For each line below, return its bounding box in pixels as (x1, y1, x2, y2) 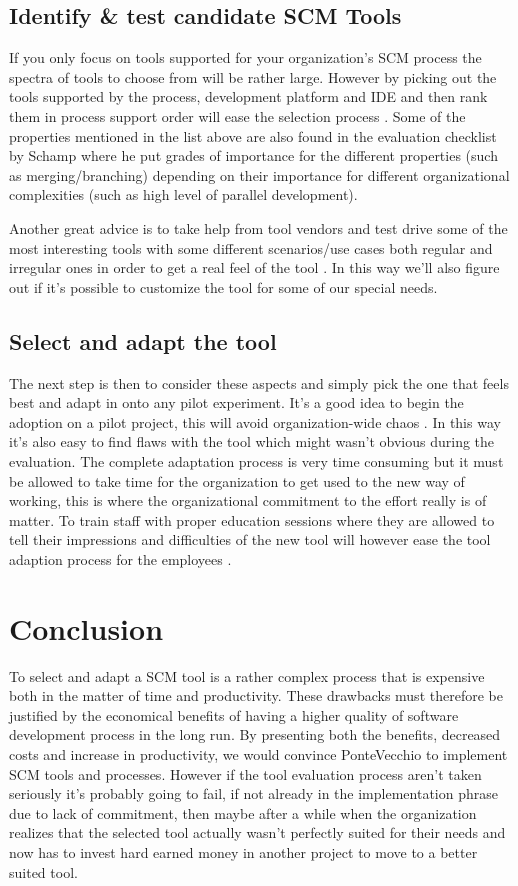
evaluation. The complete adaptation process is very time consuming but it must (9, 450, 504, 471)
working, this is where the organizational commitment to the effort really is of (9, 490, 487, 511)
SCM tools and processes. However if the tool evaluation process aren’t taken (9, 763, 482, 784)
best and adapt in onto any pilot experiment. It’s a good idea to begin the (9, 392, 464, 413)
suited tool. (9, 861, 78, 882)
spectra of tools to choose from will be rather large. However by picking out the (9, 66, 497, 87)
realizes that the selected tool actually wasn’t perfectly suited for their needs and (9, 822, 506, 843)
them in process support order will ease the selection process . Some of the (9, 105, 466, 126)
